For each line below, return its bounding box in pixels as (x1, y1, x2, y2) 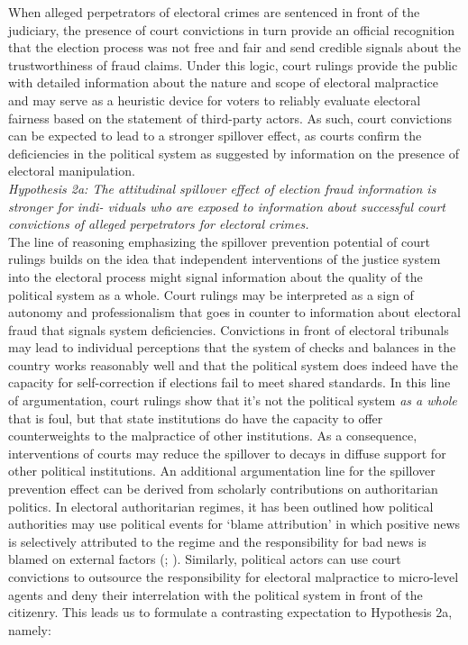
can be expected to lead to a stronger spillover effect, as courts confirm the (8, 126, 422, 145)
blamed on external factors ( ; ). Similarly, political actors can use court (8, 550, 401, 568)
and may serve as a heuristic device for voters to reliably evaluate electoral (8, 90, 421, 109)
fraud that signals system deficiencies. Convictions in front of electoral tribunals (8, 320, 449, 339)
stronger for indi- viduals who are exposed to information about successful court (8, 196, 445, 215)
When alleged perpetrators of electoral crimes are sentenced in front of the (8, 3, 420, 21)
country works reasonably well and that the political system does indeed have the (8, 355, 459, 374)
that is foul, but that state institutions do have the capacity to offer (8, 408, 383, 427)
